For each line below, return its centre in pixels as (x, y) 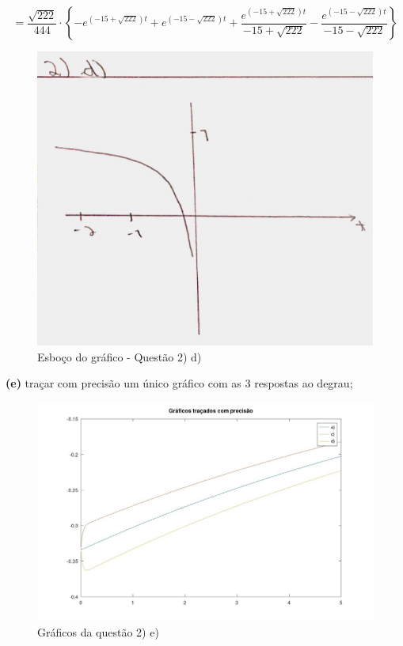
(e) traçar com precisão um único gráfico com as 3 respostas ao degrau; (179, 383)
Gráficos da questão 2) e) (98, 631)
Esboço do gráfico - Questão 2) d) (120, 356)
